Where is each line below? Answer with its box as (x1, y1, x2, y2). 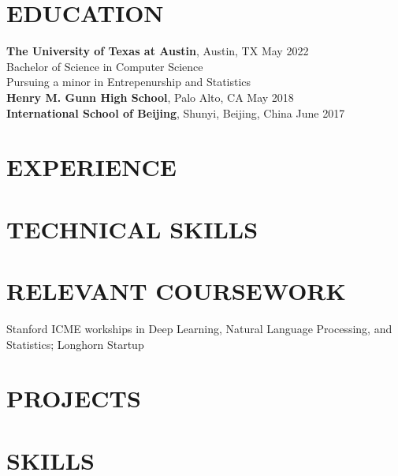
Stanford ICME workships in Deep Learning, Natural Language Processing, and (6, 320, 392, 336)
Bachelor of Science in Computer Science (6, 58, 203, 74)
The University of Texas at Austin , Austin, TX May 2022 (6, 43, 309, 59)
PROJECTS (6, 382, 141, 414)
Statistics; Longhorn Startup (6, 335, 144, 352)
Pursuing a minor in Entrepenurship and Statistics (6, 73, 251, 90)
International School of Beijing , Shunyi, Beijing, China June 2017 (6, 104, 345, 121)
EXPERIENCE (6, 151, 177, 183)
